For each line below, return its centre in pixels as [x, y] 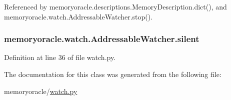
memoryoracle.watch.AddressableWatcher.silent [102, 39]
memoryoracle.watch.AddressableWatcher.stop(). [78, 16]
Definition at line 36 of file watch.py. [60, 57]
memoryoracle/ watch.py [41, 91]
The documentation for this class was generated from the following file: [113, 74]
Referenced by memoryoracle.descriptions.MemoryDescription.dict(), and [115, 6]
